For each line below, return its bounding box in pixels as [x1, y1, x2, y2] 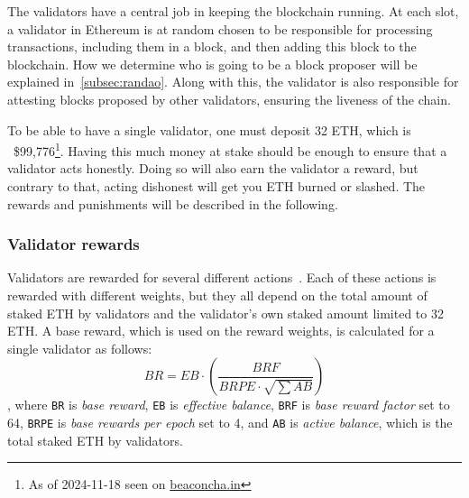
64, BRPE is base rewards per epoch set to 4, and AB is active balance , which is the [7, 413, 453, 432]
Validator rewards [7, 233, 140, 255]
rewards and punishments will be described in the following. [7, 194, 338, 213]
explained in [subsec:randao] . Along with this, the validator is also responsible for [7, 72, 459, 91]
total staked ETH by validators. [7, 430, 183, 449]
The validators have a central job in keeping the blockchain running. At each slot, [7, 2, 459, 20]
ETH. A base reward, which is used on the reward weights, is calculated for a [7, 321, 435, 340]
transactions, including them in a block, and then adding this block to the [7, 37, 417, 56]
